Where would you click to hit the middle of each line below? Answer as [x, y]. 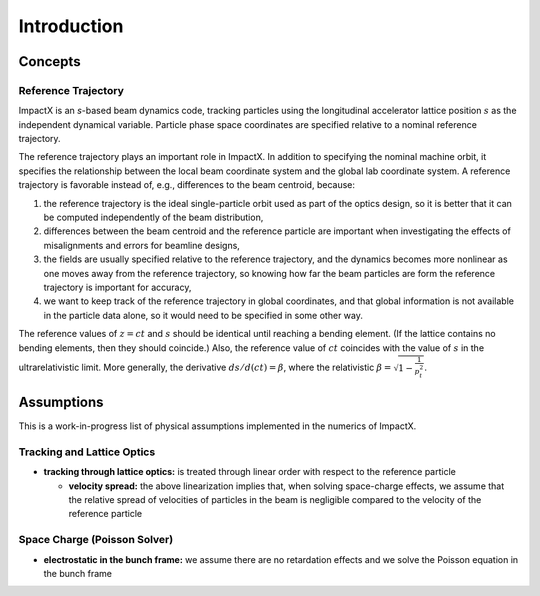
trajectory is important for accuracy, [117, 287]
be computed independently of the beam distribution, [153, 217]
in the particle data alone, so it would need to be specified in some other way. [203, 315]
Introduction [71, 26]
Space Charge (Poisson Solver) [96, 540]
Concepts [49, 61]
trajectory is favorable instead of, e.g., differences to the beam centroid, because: [186, 185]
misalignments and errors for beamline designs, [141, 245]
